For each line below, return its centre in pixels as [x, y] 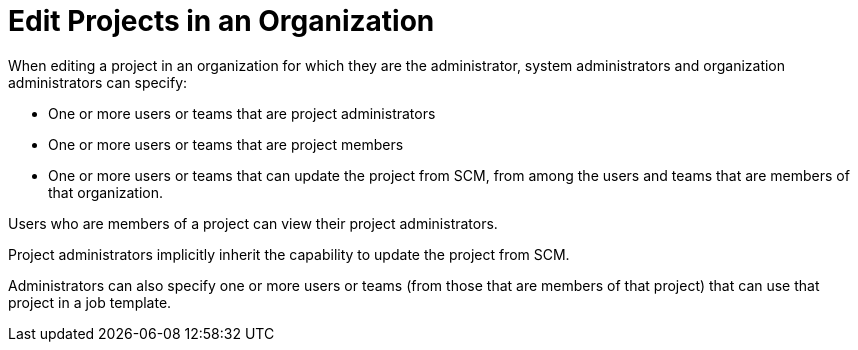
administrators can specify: [98, 82]
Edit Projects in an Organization [221, 21]
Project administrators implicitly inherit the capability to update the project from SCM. [289, 254]
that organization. [106, 192]
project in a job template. [90, 302]
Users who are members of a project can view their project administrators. [253, 223]
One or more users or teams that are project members [226, 144]
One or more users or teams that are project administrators [242, 113]
